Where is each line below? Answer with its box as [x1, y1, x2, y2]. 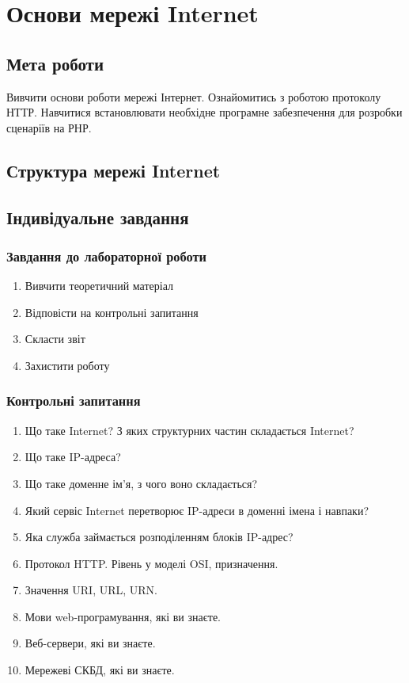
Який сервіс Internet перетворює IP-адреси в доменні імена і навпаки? [25, 502, 369, 518]
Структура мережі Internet [6, 158, 221, 182]
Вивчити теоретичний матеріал [25, 277, 174, 294]
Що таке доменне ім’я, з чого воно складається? [25, 475, 258, 491]
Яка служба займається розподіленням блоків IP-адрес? [25, 528, 293, 545]
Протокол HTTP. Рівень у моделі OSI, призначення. [25, 555, 278, 571]
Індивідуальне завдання [6, 204, 189, 229]
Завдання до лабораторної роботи [6, 246, 206, 265]
